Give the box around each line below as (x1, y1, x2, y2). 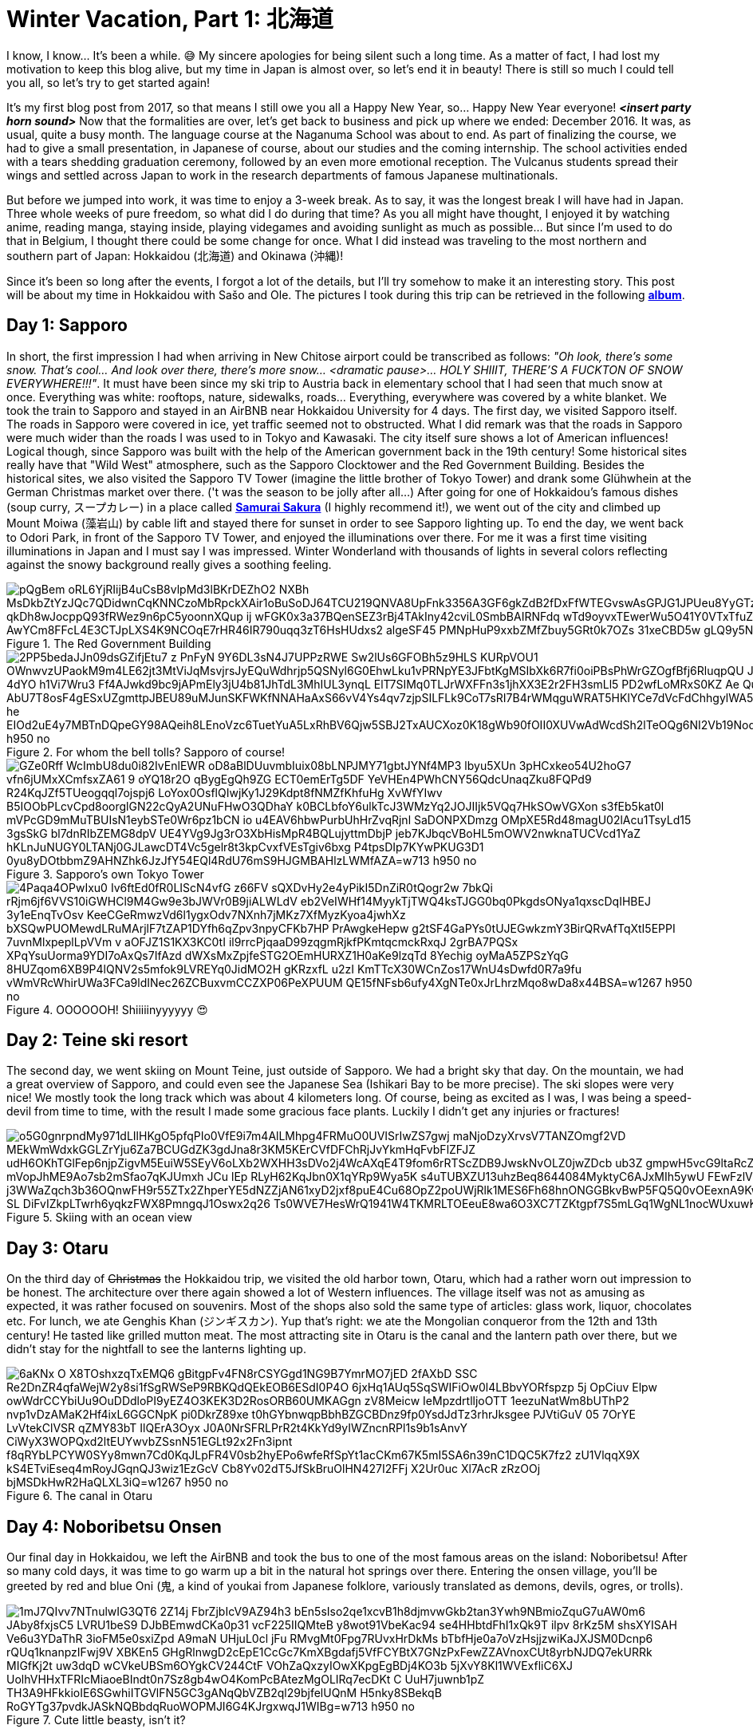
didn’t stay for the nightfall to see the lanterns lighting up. (6, 1342, 306, 1356)
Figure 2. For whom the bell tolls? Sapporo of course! (6, 744, 286, 759)
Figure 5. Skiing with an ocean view (6, 1210, 192, 1225)
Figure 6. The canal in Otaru (6, 1489, 153, 1503)
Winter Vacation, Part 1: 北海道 (6, 6, 333, 33)
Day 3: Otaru (6, 1238, 108, 1258)
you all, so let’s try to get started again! (6, 75, 210, 89)
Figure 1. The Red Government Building (6, 636, 211, 650)
